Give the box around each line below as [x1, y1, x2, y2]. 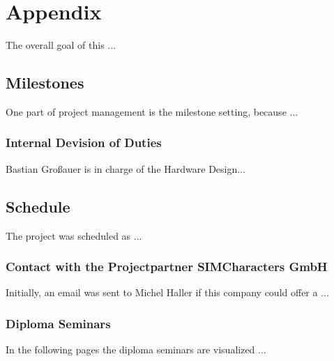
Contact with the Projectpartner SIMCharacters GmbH [6, 258, 328, 275]
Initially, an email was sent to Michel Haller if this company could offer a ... [6, 285, 329, 300]
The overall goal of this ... [6, 38, 116, 52]
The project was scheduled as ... [6, 228, 142, 243]
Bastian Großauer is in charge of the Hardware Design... [6, 161, 245, 176]
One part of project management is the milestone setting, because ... [6, 104, 298, 118]
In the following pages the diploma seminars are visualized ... [6, 342, 266, 357]
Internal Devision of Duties [6, 134, 162, 151]
